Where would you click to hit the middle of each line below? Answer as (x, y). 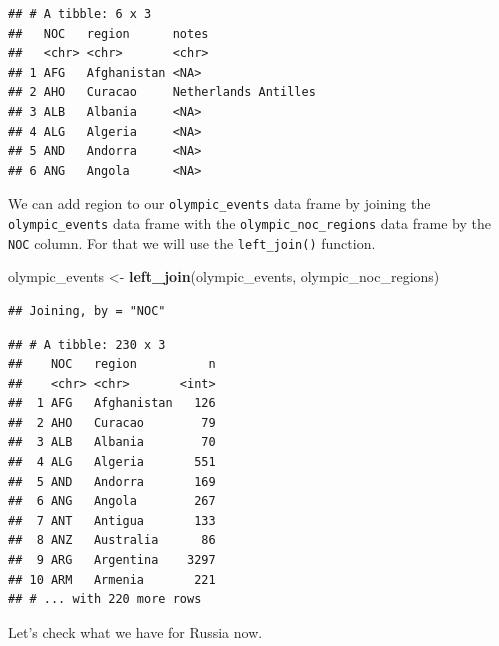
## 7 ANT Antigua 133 (112, 520)
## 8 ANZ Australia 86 (112, 540)
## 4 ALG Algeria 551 (112, 462)
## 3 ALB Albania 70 (112, 442)
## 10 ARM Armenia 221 (112, 579)
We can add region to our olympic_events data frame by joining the (219, 203)
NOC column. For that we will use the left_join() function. (192, 242)
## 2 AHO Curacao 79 (112, 422)
